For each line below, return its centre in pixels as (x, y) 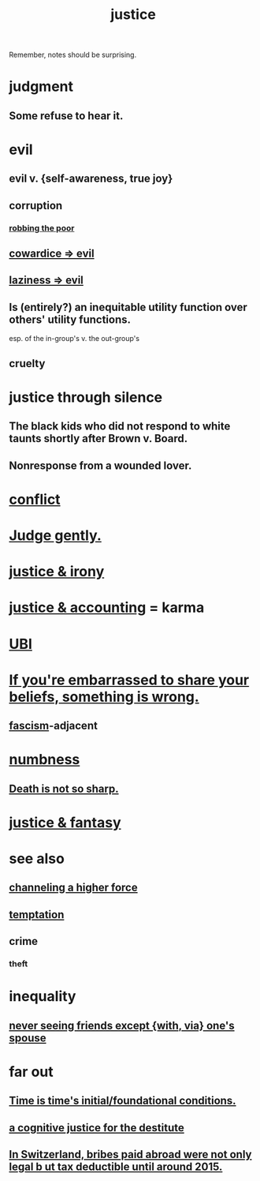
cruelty (27, 364)
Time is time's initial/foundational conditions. (123, 1101)
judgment (41, 86)
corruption (36, 206)
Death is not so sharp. (64, 788)
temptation (37, 915)
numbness (45, 760)
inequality (43, 997)
